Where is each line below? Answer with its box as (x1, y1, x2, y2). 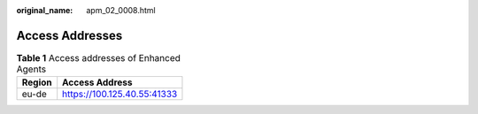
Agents (16, 63, 47, 75)
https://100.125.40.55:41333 (62, 88, 178, 101)
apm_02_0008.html (86, 5, 156, 15)
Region (21, 76, 52, 88)
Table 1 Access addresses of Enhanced (16, 52, 181, 65)
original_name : (16, 5, 73, 15)
